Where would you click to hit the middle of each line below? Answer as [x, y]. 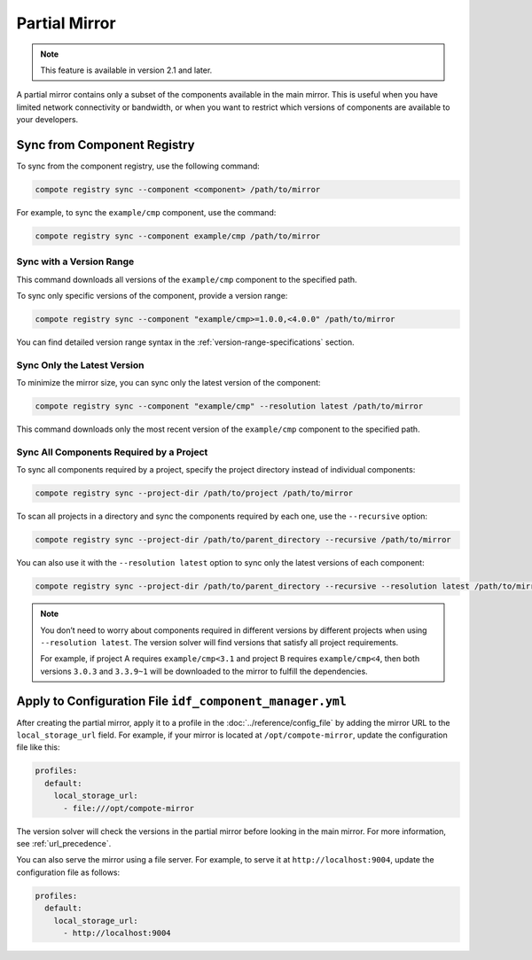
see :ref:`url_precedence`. [64, 843]
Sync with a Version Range [75, 261]
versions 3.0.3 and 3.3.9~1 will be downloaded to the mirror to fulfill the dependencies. [204, 671]
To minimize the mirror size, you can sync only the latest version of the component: [168, 383]
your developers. [47, 120]
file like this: [38, 747]
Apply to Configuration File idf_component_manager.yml [182, 701]
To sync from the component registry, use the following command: [138, 166]
